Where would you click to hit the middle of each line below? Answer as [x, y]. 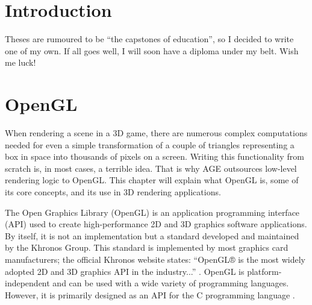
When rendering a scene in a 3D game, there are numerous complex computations [156, 133]
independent [27, 283]
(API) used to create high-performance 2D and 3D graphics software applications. [156, 224]
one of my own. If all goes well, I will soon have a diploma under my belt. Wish [152, 50]
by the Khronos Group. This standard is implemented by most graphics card [147, 247]
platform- [264, 271]
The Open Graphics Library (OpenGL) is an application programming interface [152, 212]
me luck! [20, 62]
